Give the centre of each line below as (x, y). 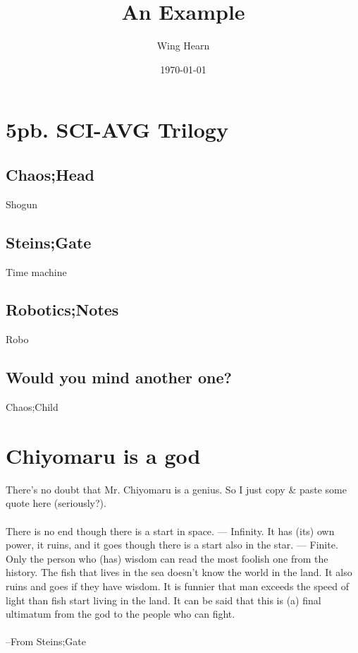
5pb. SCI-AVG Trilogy (117, 130)
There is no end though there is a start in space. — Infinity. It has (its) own (170, 531)
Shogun (22, 204)
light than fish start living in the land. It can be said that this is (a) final (163, 600)
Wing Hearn (183, 46)
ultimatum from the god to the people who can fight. (121, 614)
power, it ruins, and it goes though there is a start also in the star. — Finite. (172, 545)
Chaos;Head (50, 174)
